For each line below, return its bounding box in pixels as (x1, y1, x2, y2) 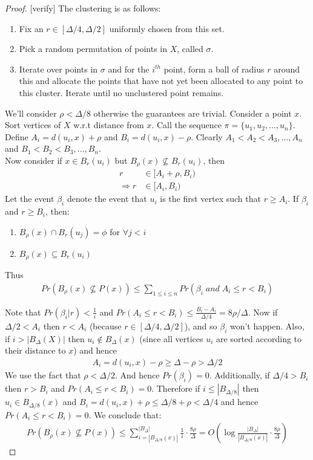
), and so (184, 320, 217, 332)
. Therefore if (151, 382, 200, 395)
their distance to (5, 344, 66, 357)
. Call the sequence (151, 118, 222, 131)
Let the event (5, 192, 54, 205)
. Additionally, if (209, 369, 270, 381)
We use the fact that (5, 369, 81, 381)
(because (89, 320, 122, 332)
